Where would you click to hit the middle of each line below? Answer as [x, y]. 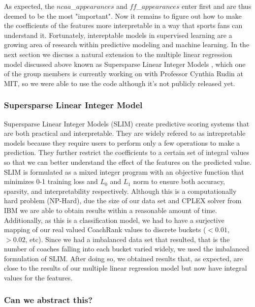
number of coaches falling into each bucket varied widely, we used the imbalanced [127, 249]
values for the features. [38, 278]
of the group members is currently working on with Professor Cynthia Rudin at [124, 74]
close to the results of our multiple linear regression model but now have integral [126, 268]
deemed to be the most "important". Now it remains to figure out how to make [123, 15]
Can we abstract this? [48, 299]
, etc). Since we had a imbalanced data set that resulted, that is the [127, 239]
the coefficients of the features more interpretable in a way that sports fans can [123, 25]
